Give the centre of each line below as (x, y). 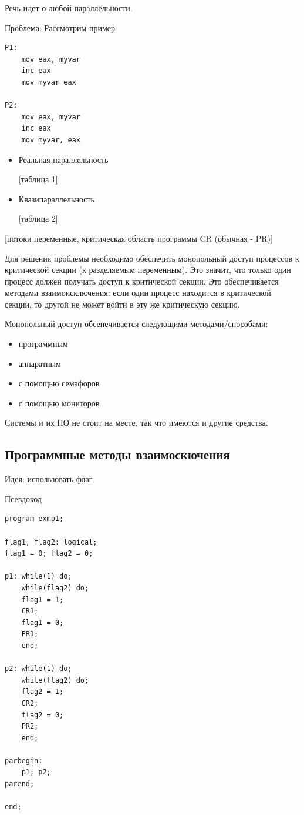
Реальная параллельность (63, 159)
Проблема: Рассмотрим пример (60, 27)
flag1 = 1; (43, 599)
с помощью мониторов (59, 403)
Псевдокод (23, 498)
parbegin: (24, 761)
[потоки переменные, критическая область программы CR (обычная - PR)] (139, 238)
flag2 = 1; (43, 692)
